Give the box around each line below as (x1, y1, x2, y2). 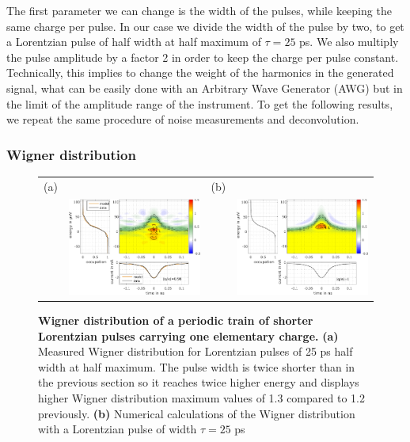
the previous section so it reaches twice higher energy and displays (38, 374, 359, 391)
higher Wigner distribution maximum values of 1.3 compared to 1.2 (38, 389, 365, 406)
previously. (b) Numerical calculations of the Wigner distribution (38, 405, 355, 421)
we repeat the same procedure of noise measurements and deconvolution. (6, 111, 359, 128)
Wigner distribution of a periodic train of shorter (38, 312, 313, 329)
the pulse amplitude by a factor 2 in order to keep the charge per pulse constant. (6, 48, 399, 65)
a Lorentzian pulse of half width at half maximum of (6, 33, 261, 50)
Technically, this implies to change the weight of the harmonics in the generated (6, 64, 394, 81)
